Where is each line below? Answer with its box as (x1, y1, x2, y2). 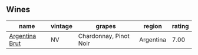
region (143, 22, 162, 30)
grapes (95, 22, 116, 30)
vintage (50, 22, 72, 30)
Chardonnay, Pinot (78, 32, 130, 40)
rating (171, 22, 189, 30)
